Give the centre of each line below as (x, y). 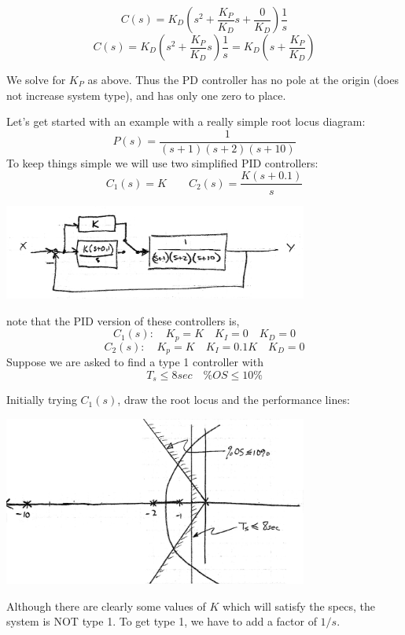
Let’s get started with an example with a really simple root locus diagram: (186, 121)
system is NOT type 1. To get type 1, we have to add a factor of (162, 621)
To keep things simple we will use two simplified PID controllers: (162, 162)
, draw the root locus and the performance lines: (234, 400)
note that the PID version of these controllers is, (123, 320)
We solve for (36, 79)
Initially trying (42, 400)
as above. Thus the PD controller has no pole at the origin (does (243, 79)
